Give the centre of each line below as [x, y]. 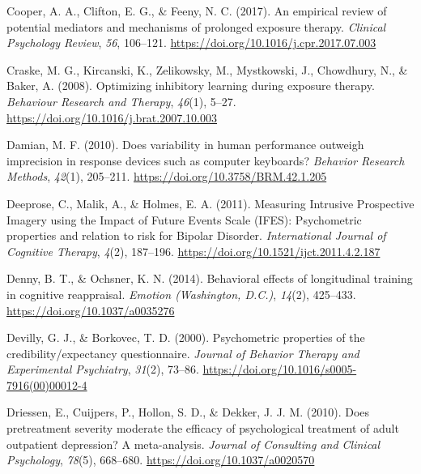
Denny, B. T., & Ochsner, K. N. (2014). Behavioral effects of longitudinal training [210, 278]
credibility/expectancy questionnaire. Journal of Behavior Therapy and [183, 353]
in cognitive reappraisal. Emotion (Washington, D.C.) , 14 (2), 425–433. [181, 294]
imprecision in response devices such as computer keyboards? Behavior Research [206, 160]
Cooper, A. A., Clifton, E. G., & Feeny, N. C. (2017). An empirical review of [197, 11]
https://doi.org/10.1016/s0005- [280, 369]
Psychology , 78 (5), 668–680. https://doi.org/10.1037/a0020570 [161, 460]
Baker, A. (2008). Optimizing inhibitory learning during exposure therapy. [191, 85]
